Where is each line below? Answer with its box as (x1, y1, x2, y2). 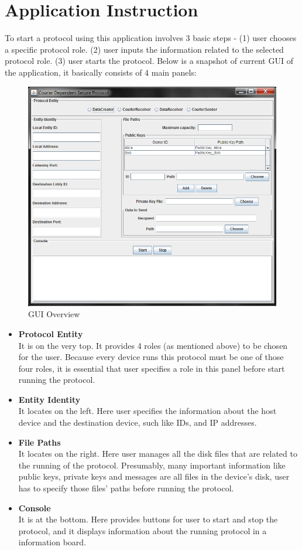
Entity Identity (18, 393, 81, 405)
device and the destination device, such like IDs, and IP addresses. (18, 416, 257, 429)
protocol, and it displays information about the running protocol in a (18, 524, 267, 537)
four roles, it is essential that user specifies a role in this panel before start (18, 362, 285, 374)
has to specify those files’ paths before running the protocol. (18, 482, 234, 494)
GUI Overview (28, 308, 80, 320)
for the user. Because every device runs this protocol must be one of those (18, 351, 284, 363)
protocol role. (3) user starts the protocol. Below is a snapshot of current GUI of (5, 55, 293, 67)
